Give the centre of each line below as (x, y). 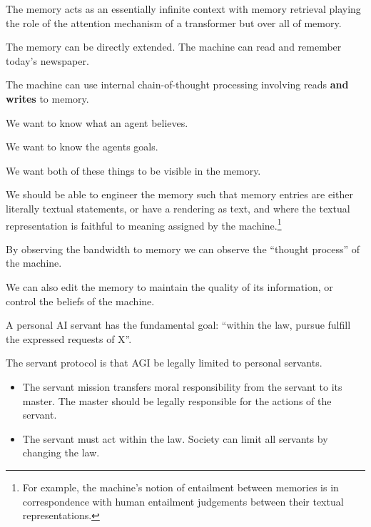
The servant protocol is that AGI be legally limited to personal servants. (164, 363)
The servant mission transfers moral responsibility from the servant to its (182, 386)
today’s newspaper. (47, 60)
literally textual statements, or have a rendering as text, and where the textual (178, 208)
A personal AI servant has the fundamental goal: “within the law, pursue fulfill (178, 325)
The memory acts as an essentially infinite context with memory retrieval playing (183, 9)
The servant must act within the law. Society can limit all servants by (175, 438)
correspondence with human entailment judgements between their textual (183, 501)
